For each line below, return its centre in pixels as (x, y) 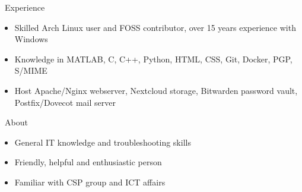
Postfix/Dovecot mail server (65, 102)
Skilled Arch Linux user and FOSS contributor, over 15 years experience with (155, 27)
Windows (31, 39)
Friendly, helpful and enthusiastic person (88, 162)
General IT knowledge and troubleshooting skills (103, 142)
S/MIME (31, 70)
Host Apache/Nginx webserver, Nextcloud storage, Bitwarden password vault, (156, 90)
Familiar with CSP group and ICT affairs (90, 182)
